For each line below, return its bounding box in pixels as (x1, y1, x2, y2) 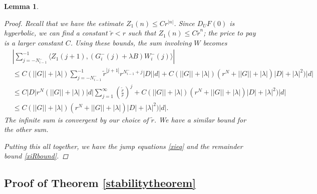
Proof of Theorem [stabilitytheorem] (4, 175, 196, 190)
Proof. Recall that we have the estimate (4, 17, 124, 28)
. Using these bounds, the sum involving (70, 37, 192, 47)
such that (128, 27, 156, 38)
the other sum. (4, 124, 49, 134)
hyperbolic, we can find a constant (4, 27, 108, 38)
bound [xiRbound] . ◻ (4, 150, 69, 161)
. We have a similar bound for (154, 114, 246, 124)
